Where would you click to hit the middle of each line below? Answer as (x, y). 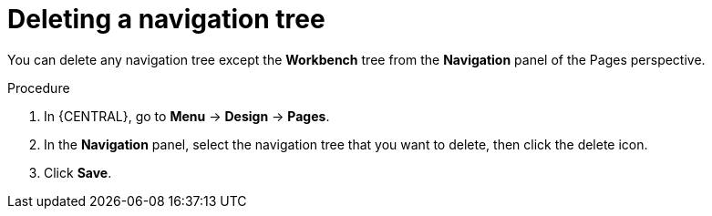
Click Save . (78, 172)
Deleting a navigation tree (166, 19)
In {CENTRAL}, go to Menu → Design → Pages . (187, 116)
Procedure (39, 87)
